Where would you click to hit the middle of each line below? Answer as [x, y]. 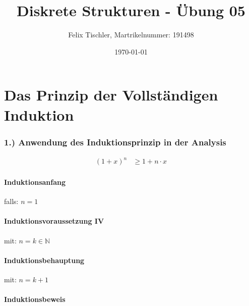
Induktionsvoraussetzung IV [54, 221]
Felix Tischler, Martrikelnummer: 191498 [131, 35]
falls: [11, 201]
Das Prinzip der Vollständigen [111, 95]
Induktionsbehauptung [44, 260]
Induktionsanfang [35, 182]
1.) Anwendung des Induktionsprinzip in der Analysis [115, 142]
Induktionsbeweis [35, 299]
